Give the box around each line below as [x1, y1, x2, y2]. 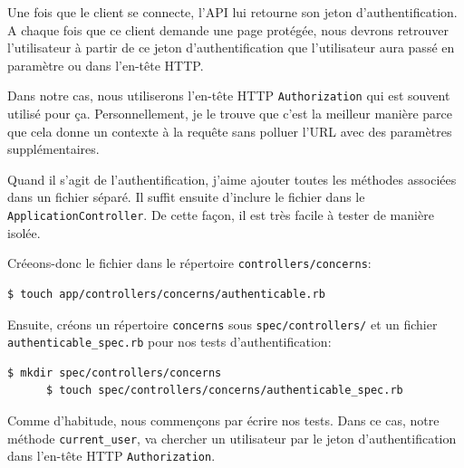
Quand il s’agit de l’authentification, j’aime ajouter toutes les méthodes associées [7, 169, 457, 188]
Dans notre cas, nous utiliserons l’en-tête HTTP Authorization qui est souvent [7, 86, 450, 105]
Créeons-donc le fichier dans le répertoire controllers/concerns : [7, 253, 372, 272]
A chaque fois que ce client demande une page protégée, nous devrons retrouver [7, 20, 449, 39]
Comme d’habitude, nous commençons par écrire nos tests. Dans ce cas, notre [7, 411, 440, 429]
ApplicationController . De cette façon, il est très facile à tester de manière [7, 205, 434, 224]
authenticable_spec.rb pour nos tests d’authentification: [7, 332, 332, 351]
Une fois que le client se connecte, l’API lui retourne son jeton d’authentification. [7, 3, 458, 21]
